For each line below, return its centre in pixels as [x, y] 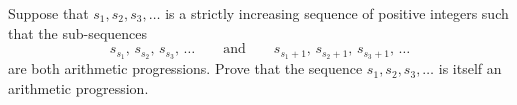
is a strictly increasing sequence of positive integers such [337, 13]
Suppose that [48, 13]
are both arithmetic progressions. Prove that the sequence [185, 68]
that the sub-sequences [78, 32]
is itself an [470, 68]
